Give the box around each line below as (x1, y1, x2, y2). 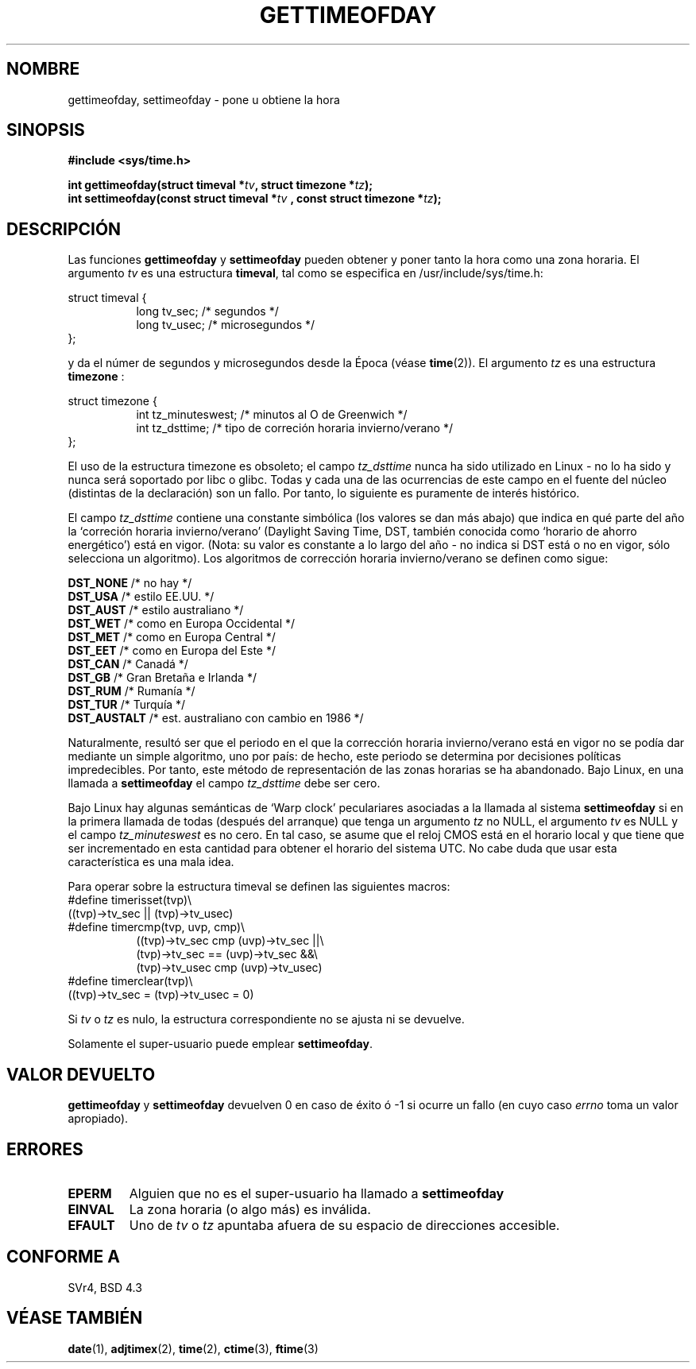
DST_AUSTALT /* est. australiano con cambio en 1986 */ (68, 711, 364, 725)
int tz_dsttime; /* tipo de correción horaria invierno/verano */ (136, 421, 454, 435)
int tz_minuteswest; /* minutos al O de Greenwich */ (136, 408, 408, 422)
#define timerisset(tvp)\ (68, 893, 192, 907)
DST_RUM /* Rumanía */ (68, 684, 195, 698)
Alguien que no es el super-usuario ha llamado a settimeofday (129, 1185, 505, 1201)
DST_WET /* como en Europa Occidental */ (68, 617, 296, 631)
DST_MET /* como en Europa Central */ (68, 630, 276, 644)
